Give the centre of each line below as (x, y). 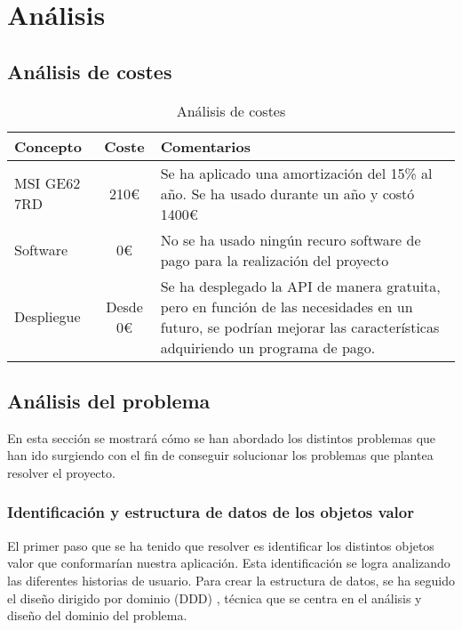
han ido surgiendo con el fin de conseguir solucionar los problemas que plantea (220, 455)
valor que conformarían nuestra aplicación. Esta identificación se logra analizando (229, 563)
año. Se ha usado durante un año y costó (287, 193)
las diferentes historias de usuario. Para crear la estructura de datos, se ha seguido (231, 580)
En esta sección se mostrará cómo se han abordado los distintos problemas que (222, 437)
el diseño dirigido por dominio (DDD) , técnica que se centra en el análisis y (215, 598)
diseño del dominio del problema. (97, 615)
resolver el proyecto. (61, 472)
